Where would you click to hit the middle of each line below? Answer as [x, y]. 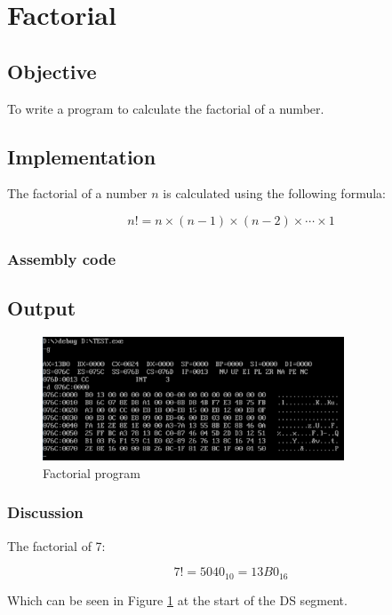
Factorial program [92, 472]
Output [42, 308]
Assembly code [62, 258]
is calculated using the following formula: [274, 193]
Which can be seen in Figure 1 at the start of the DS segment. [177, 599]
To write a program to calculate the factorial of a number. [166, 108]
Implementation [82, 156]
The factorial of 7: [56, 545]
